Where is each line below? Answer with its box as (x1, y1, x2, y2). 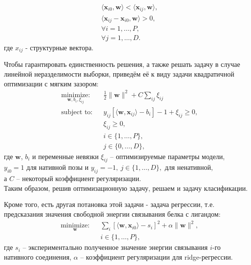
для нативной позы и (26, 162, 89, 172)
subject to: (61, 108, 93, 116)
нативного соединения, (4, 252, 72, 262)
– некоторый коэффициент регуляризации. (16, 173, 141, 183)
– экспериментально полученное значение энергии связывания (22, 242, 208, 252)
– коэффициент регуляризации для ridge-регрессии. (80, 252, 233, 262)
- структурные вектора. (25, 42, 94, 53)
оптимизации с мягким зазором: (4, 78, 99, 88)
